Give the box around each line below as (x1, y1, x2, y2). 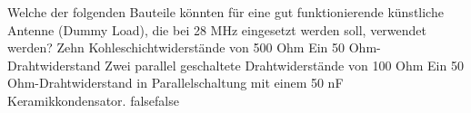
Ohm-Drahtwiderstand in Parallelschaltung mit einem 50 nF (7, 73, 344, 92)
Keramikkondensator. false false (7, 90, 179, 109)
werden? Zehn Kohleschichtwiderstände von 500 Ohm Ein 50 (7, 38, 346, 57)
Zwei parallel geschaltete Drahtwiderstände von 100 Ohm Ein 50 (105, 55, 464, 74)
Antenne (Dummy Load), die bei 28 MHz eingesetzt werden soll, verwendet (7, 20, 427, 39)
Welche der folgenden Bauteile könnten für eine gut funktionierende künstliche (7, 3, 444, 21)
